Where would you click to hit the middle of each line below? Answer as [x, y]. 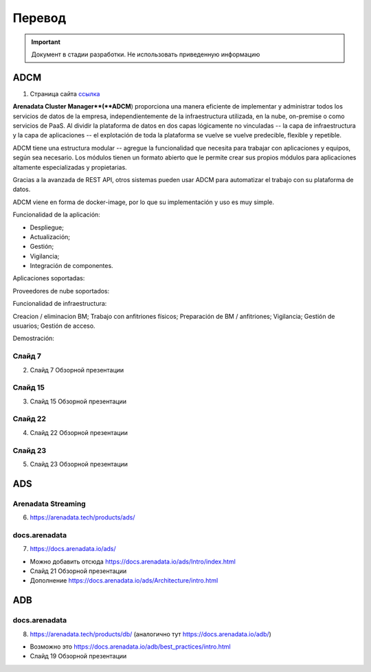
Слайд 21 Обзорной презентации [78, 571]
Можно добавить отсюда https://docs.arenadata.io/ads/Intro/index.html [133, 561]
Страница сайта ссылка [65, 93]
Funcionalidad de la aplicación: [57, 215]
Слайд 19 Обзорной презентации [78, 656]
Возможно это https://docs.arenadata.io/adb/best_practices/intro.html [130, 647]
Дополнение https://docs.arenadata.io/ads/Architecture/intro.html [124, 581]
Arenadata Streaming [49, 504]
